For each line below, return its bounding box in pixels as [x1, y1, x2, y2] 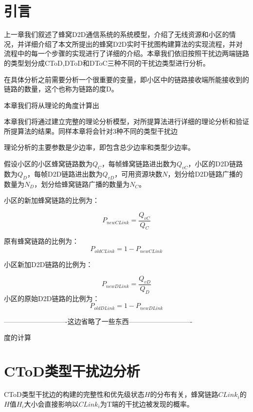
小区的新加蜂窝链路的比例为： [4, 195, 99, 205]
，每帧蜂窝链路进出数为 [101, 159, 177, 169]
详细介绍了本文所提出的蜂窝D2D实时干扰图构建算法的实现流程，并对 [24, 38, 243, 49]
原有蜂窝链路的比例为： [4, 236, 79, 246]
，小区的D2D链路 [188, 159, 243, 169]
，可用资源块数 [114, 168, 163, 179]
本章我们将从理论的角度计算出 [4, 100, 99, 110]
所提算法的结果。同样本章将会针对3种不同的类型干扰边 [4, 125, 178, 136]
